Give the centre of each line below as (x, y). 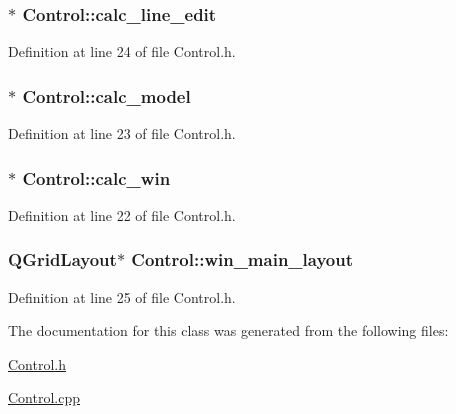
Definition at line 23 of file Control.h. (122, 133)
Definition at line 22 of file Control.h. (122, 214)
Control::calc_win (96, 177)
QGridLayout (62, 259)
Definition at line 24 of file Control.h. (122, 51)
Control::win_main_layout (242, 259)
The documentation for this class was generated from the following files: (228, 330)
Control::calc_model (106, 95)
